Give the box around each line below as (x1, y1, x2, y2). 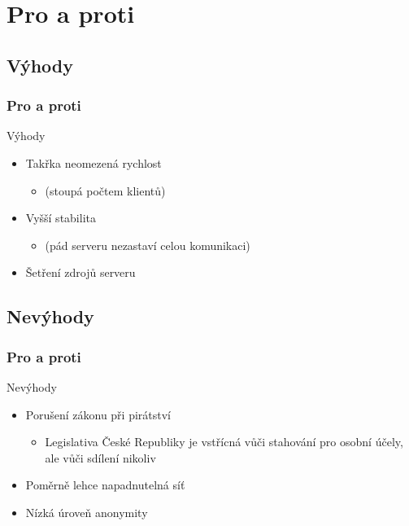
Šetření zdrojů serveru (25, 264, 136, 281)
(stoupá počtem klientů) (45, 182, 166, 199)
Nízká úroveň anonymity (25, 503, 148, 520)
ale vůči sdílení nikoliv (45, 449, 156, 466)
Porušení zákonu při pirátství (25, 405, 172, 423)
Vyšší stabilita (25, 209, 96, 226)
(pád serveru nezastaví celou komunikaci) (45, 236, 250, 253)
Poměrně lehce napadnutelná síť (25, 476, 185, 493)
